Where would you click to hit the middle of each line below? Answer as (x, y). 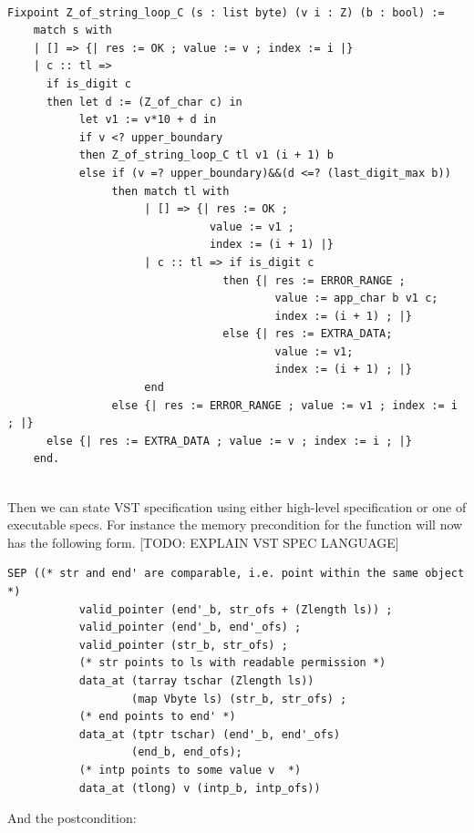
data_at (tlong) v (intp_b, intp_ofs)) (200, 788)
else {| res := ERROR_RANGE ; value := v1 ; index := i (284, 405)
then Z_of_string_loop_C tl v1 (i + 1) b (206, 155)
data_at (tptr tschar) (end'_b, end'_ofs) (210, 734)
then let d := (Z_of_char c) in (144, 102)
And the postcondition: (72, 818)
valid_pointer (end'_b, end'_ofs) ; (190, 627)
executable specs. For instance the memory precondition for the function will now (235, 524)
